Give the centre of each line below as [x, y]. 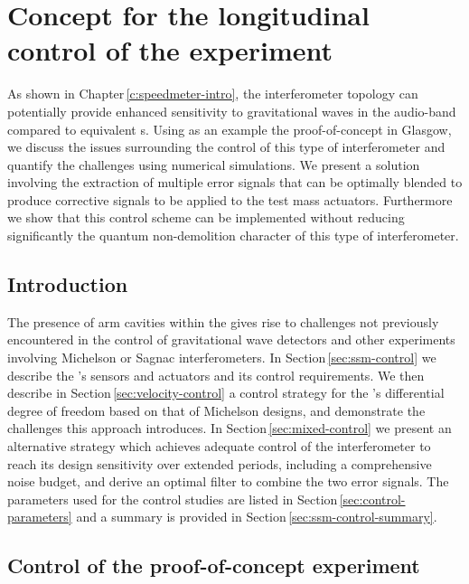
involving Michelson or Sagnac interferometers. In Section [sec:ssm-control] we [222, 358]
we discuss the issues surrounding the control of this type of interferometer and [226, 147]
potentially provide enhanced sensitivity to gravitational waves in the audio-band [232, 111]
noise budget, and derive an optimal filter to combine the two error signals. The [228, 481]
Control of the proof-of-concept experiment [214, 565]
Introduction [68, 284]
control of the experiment [170, 50]
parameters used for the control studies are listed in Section [173, 499]
